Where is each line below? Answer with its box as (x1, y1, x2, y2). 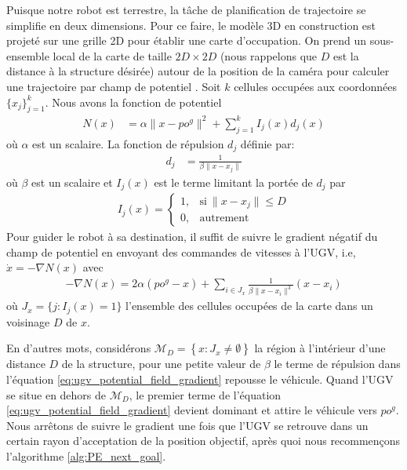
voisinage (6, 313, 50, 330)
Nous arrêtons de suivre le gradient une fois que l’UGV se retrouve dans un (6, 417, 369, 433)
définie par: (240, 135, 295, 151)
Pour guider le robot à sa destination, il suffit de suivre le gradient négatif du (6, 228, 378, 245)
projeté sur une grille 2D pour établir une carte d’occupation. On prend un (6, 32, 367, 49)
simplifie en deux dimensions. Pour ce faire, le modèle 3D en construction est (6, 16, 376, 33)
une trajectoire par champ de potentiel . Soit (6, 78, 221, 94)
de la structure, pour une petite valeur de (61, 355, 261, 372)
